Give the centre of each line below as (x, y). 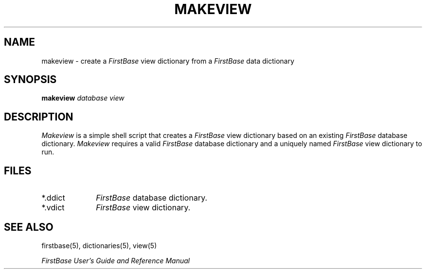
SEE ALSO (29, 227)
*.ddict (53, 198)
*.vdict (53, 208)
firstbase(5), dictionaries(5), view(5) (99, 245)
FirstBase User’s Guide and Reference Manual (116, 260)
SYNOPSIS (30, 80)
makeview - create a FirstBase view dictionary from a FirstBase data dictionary (168, 61)
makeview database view (83, 98)
